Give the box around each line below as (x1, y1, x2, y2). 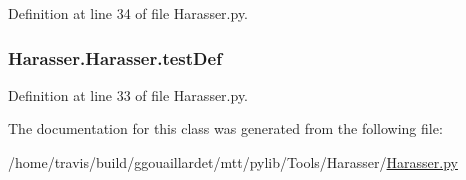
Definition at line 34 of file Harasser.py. (8, 3, 249, 23)
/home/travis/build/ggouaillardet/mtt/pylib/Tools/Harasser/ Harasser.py (8, 152, 458, 172)
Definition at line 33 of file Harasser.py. (8, 84, 249, 105)
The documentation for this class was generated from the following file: (8, 118, 443, 139)
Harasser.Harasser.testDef (8, 45, 222, 70)
